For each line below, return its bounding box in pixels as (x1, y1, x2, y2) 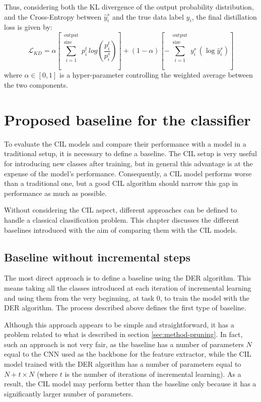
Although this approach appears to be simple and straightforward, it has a (4, 319, 234, 329)
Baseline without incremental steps (4, 249, 190, 264)
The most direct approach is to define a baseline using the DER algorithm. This (4, 273, 251, 283)
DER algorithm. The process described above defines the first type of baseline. (4, 302, 246, 313)
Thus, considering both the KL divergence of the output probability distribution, (4, 2, 254, 12)
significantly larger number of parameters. (4, 388, 134, 398)
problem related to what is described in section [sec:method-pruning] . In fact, (4, 329, 243, 340)
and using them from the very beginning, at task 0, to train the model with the (4, 292, 249, 303)
